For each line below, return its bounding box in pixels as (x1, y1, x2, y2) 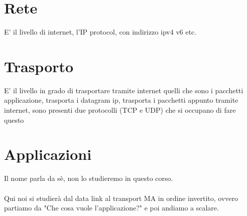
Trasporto (4, 56, 74, 76)
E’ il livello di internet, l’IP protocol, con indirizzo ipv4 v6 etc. (4, 27, 197, 37)
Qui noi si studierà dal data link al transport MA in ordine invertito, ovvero (4, 192, 238, 203)
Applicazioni (4, 144, 92, 164)
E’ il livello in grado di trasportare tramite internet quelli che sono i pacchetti (4, 85, 243, 95)
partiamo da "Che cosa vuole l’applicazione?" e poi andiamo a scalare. (4, 202, 219, 213)
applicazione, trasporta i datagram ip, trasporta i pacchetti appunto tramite (4, 95, 238, 105)
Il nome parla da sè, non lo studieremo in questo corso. (4, 173, 173, 183)
